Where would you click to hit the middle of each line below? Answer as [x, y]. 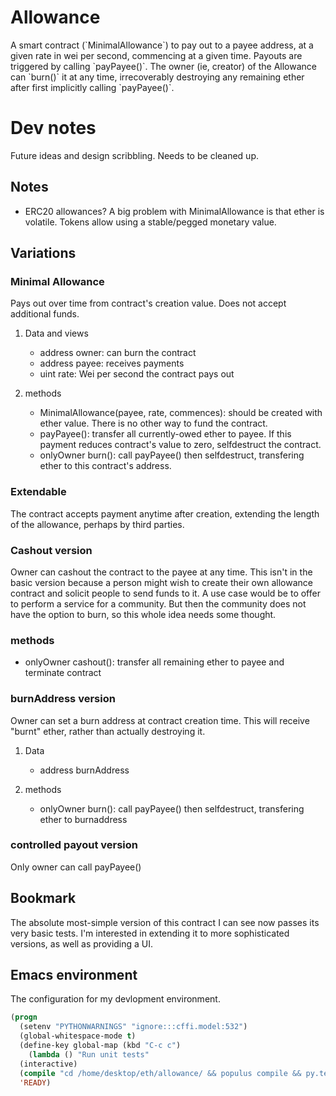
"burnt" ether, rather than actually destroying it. [108, 731]
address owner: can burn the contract [118, 353]
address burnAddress [84, 770]
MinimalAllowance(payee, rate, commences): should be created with [181, 413]
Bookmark [43, 898]
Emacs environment [74, 975]
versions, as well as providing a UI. [82, 943]
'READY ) [35, 1082]
